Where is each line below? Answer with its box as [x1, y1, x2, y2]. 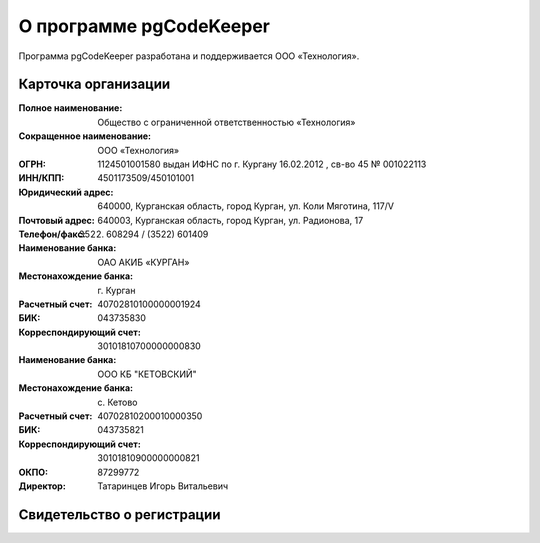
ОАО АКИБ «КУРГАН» [97, 256, 190, 268]
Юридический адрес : [18, 186, 114, 198]
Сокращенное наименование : [18, 130, 152, 142]
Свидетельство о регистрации [18, 506, 221, 523]
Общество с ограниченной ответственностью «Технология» [97, 116, 356, 128]
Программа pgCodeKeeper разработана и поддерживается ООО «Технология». [18, 50, 360, 62]
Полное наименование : [18, 102, 123, 114]
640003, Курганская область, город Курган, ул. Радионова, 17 [97, 214, 364, 226]
